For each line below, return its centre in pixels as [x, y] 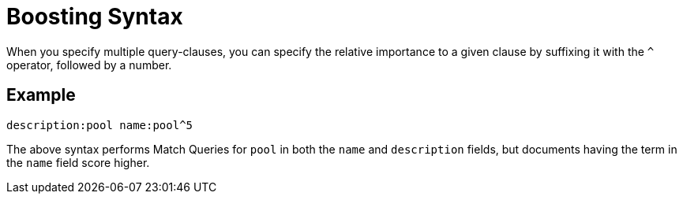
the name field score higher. [78, 162]
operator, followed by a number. [89, 65]
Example [41, 95]
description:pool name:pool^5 [100, 125]
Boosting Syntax [95, 17]
